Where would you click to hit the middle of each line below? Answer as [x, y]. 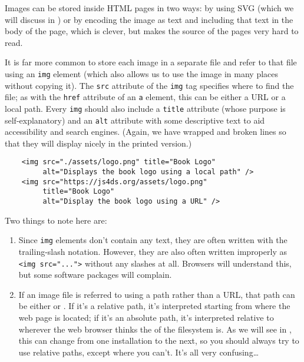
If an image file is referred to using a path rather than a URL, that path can [157, 294]
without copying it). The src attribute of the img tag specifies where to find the [149, 85]
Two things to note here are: [56, 220]
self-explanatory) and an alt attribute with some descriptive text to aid [135, 120]
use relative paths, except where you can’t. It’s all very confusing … [139, 352]
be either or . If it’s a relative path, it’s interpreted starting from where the [154, 306]
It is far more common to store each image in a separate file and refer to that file [151, 62]
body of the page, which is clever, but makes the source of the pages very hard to [152, 31]
